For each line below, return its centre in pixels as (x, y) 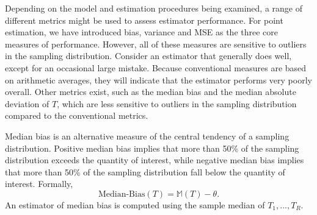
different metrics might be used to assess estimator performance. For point (144, 20)
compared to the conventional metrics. (77, 115)
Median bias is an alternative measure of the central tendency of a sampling (147, 136)
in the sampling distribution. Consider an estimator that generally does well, (148, 56)
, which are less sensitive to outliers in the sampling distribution (177, 103)
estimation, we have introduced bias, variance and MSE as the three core (142, 32)
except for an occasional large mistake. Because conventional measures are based (156, 67)
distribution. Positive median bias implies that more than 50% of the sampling (152, 148)
